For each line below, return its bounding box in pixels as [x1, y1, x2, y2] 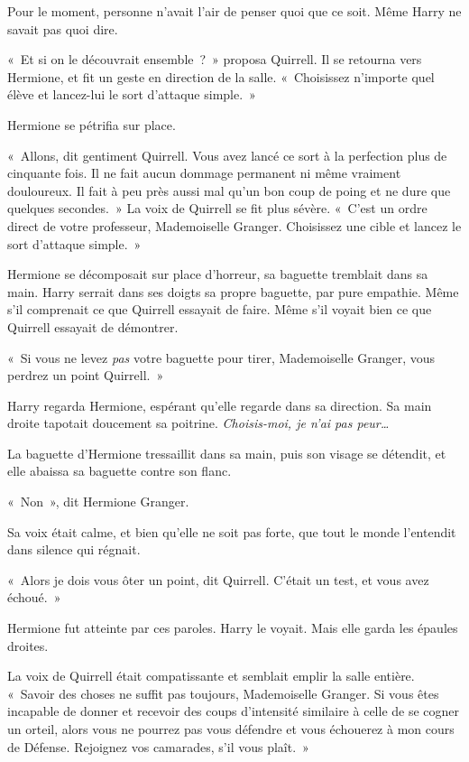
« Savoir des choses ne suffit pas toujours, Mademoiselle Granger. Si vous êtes [7, 683, 439, 702]
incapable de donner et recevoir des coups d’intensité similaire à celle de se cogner [7, 702, 460, 720]
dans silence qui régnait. [7, 540, 141, 559]
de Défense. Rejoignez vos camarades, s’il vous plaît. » [7, 737, 309, 756]
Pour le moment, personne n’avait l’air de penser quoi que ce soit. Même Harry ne [7, 2, 462, 20]
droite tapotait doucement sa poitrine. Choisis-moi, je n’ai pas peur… [7, 414, 390, 432]
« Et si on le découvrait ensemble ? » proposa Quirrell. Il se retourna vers [7, 50, 422, 69]
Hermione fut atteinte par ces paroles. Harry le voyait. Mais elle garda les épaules [7, 618, 458, 637]
